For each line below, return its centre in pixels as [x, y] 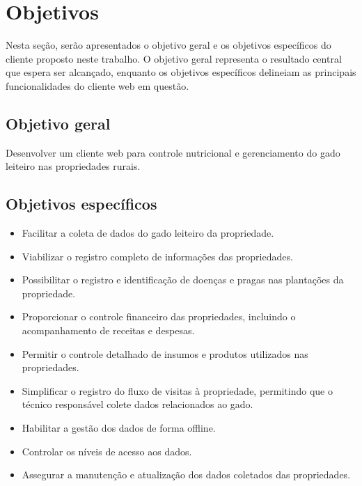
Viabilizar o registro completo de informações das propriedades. [157, 256]
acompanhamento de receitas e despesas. [108, 330]
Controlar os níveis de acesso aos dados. [107, 451]
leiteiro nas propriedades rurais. [73, 166]
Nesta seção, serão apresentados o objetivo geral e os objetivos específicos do [168, 45]
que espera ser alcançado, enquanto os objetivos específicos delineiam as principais [181, 72]
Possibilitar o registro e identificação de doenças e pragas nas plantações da [183, 280]
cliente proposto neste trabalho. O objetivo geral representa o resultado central [174, 58]
